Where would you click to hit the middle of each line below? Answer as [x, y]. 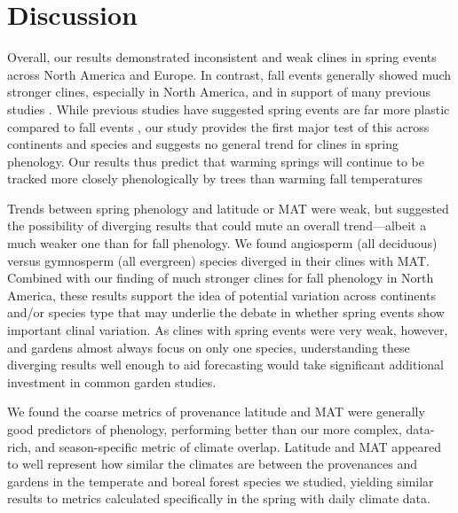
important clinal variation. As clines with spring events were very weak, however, [228, 330]
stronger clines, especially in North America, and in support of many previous [219, 92]
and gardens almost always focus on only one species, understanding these [209, 347]
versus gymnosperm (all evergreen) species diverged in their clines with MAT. [218, 260]
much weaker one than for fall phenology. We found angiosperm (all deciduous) [222, 243]
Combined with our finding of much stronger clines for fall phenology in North [221, 278]
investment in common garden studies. [112, 381]
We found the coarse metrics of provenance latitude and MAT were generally [216, 412]
